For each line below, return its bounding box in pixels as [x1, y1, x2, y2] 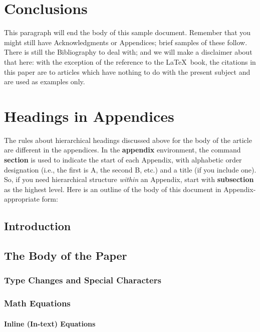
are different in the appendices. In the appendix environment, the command [4, 144, 241, 155]
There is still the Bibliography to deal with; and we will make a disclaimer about [4, 47, 252, 57]
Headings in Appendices [4, 105, 174, 126]
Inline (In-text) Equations [4, 318, 96, 328]
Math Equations [4, 297, 71, 309]
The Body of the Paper [4, 248, 127, 263]
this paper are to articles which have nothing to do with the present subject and [4, 66, 250, 77]
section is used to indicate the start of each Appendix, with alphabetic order [4, 154, 242, 164]
